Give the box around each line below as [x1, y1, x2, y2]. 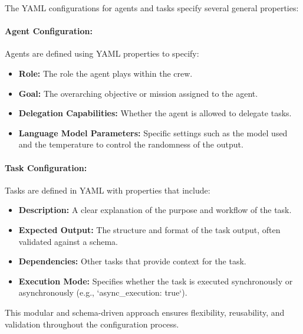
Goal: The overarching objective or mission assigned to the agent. [18, 87, 258, 99]
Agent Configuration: [5, 25, 93, 37]
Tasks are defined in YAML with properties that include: [5, 184, 210, 196]
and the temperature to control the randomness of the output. [18, 138, 243, 150]
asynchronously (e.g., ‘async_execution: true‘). [18, 286, 187, 299]
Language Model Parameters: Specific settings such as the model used [18, 126, 288, 139]
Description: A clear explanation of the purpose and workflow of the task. [18, 204, 292, 216]
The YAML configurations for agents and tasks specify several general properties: [5, 2, 299, 14]
